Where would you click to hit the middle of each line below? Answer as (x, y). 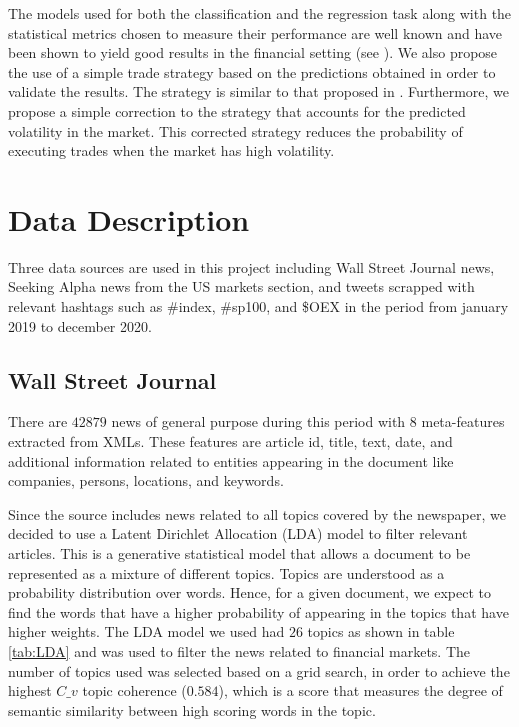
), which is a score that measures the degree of (360, 690)
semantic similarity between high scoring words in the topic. (192, 709)
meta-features (463, 421)
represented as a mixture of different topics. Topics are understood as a (226, 572)
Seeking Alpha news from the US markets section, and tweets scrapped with (241, 286)
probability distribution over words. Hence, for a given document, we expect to (249, 592)
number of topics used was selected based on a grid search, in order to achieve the (259, 670)
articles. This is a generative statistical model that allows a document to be (239, 553)
